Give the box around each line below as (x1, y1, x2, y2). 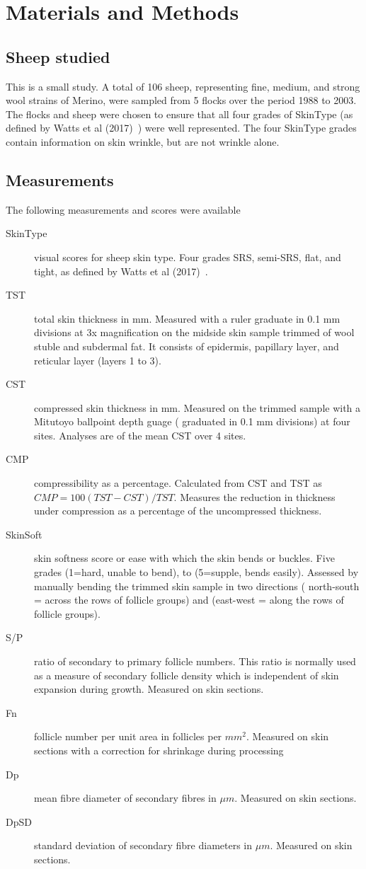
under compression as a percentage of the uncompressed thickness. (34, 503, 322, 518)
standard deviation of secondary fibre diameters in (34, 838, 253, 853)
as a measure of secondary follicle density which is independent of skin (34, 667, 339, 682)
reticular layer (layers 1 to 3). (34, 352, 161, 367)
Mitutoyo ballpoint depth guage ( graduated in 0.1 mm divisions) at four (34, 414, 350, 429)
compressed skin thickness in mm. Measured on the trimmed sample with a (34, 400, 361, 415)
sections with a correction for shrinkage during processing (34, 742, 284, 757)
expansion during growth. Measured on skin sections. (34, 681, 264, 696)
